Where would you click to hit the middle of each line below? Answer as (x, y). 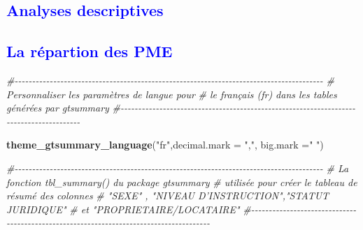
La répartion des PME (90, 51)
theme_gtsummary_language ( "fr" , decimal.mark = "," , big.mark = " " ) (165, 145)
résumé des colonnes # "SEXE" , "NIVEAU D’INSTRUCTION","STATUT (168, 195)
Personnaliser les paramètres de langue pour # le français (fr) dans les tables (172, 94)
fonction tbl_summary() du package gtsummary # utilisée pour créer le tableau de (182, 182)
